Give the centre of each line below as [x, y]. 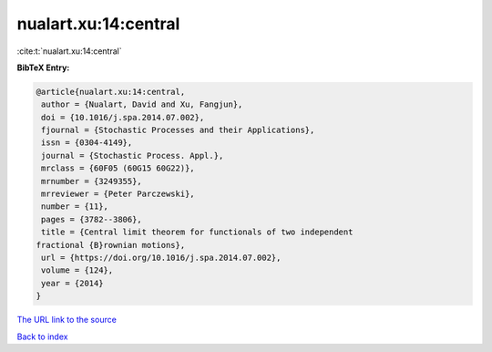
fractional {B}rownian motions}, [111, 245]
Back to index [42, 336]
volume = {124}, [77, 270]
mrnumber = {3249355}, [92, 181]
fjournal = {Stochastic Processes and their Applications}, [178, 130]
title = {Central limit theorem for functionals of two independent [197, 232]
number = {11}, [75, 207]
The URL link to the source [67, 320]
